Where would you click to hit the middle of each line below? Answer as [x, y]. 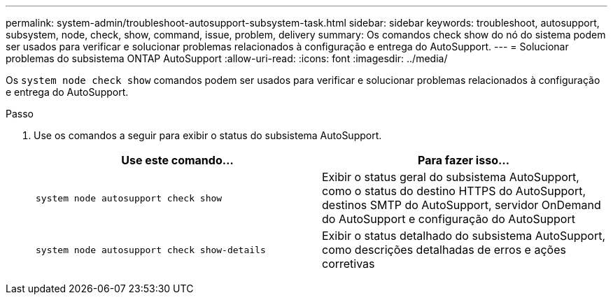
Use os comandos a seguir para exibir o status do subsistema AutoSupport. [208, 135]
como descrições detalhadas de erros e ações [444, 250]
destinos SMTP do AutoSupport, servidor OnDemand [461, 205]
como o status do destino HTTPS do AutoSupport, [454, 191]
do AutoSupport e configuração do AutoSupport [449, 219]
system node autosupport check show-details [151, 250]
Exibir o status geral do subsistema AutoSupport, [451, 177]
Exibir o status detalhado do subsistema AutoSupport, [464, 236]
